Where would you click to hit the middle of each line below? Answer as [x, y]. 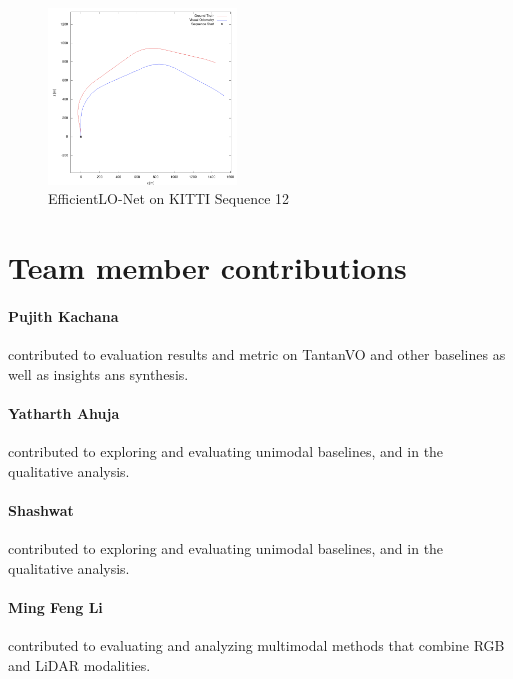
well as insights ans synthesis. [98, 373]
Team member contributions [207, 267]
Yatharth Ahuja [64, 412]
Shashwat [41, 509]
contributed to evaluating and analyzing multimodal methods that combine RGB [256, 645]
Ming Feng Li [55, 606]
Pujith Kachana [63, 315]
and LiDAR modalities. [79, 664]
